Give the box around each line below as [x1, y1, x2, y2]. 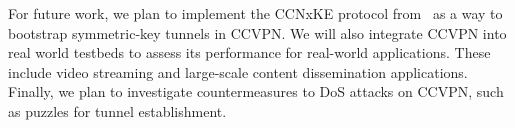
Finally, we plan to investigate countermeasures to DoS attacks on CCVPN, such [8, 81, 504, 102]
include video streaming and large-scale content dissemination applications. [8, 61, 468, 82]
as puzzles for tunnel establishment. [8, 100, 227, 121]
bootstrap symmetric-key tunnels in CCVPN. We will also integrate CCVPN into [8, 22, 507, 43]
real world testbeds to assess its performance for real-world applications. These [8, 42, 491, 63]
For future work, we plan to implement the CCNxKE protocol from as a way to [8, 3, 503, 23]
